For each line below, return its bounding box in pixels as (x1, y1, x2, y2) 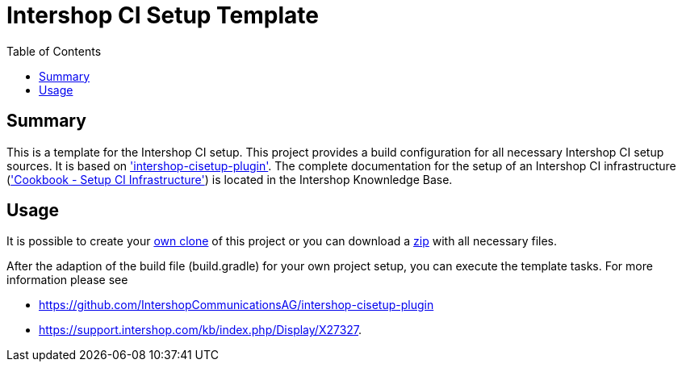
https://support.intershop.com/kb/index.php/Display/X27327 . (39, 323, 362, 337)
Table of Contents (6, 44, 102, 58)
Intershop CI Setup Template (6, 2, 319, 29)
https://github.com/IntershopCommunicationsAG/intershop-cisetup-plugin (39, 298, 434, 312)
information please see (6, 273, 128, 287)
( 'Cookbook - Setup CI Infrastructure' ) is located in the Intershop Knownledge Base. (6, 172, 453, 186)
